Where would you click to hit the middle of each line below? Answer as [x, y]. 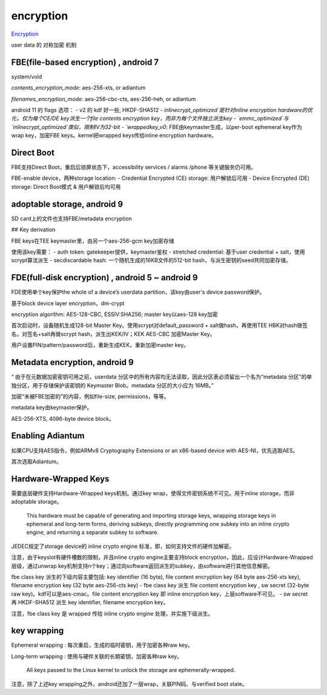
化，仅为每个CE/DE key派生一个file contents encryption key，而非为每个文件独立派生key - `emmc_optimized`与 [150, 119]
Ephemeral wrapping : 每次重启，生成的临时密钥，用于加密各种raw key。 [102, 645]
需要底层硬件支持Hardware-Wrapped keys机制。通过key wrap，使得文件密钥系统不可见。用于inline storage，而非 [153, 493]
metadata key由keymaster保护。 [52, 407]
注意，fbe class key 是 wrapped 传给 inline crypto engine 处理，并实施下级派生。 [112, 613]
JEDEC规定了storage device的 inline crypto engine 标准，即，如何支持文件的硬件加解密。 [123, 546]
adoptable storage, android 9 [67, 204]
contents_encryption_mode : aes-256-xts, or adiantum [78, 88]
